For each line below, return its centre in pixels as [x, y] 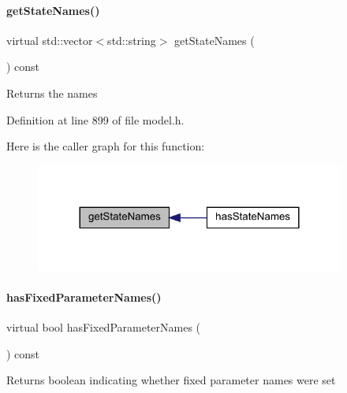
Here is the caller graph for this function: [106, 146]
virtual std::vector [50, 40]
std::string [132, 40]
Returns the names [52, 93]
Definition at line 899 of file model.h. [95, 119]
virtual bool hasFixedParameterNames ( [104, 326]
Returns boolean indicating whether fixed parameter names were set [171, 380]
